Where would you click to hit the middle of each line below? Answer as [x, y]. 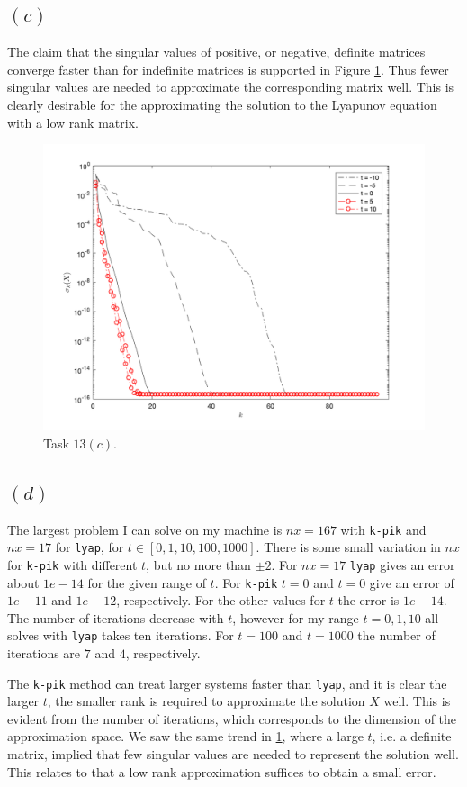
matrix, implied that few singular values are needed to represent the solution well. [233, 754]
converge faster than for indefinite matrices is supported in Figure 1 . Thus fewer [228, 69]
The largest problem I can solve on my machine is [145, 529]
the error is [368, 600]
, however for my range [296, 617]
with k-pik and [383, 529]
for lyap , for [90, 547]
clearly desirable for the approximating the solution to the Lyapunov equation [222, 104]
